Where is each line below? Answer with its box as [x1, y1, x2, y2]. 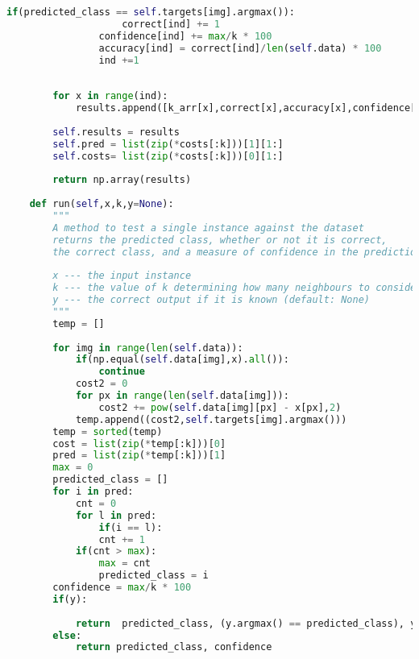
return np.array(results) [52, 174, 192, 186]
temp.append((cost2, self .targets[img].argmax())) [75, 413, 347, 425]
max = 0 [52, 462, 93, 474]
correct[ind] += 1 [122, 18, 220, 30]
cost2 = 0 [75, 378, 128, 390]
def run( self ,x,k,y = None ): [29, 198, 174, 209]
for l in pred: [75, 509, 157, 521]
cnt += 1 [98, 533, 145, 545]
